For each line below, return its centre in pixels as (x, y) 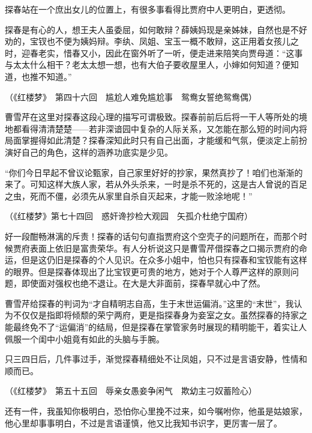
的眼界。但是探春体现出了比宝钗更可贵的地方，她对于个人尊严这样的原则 (148, 271)
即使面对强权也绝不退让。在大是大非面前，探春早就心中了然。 (143, 283)
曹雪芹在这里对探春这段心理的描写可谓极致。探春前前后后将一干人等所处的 (152, 117)
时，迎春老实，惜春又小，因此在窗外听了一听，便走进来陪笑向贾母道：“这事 (154, 53)
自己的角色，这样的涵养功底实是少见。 (97, 152)
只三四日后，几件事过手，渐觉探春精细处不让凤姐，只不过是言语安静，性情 (152, 359)
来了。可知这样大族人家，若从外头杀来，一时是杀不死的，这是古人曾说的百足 (156, 184)
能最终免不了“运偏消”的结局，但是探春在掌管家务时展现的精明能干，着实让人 (156, 327)
